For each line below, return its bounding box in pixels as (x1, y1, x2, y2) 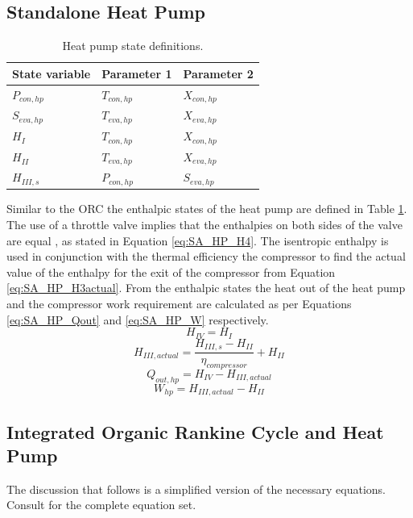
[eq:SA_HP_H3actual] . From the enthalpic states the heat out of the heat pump (6, 279, 406, 296)
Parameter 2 (183, 65, 254, 81)
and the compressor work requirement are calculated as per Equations (6, 295, 352, 311)
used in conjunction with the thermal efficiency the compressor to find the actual (6, 248, 406, 265)
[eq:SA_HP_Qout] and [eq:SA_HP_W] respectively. (6, 311, 269, 328)
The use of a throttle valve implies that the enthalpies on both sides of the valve (6, 216, 403, 232)
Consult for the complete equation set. (6, 496, 196, 513)
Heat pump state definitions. (62, 37, 204, 54)
